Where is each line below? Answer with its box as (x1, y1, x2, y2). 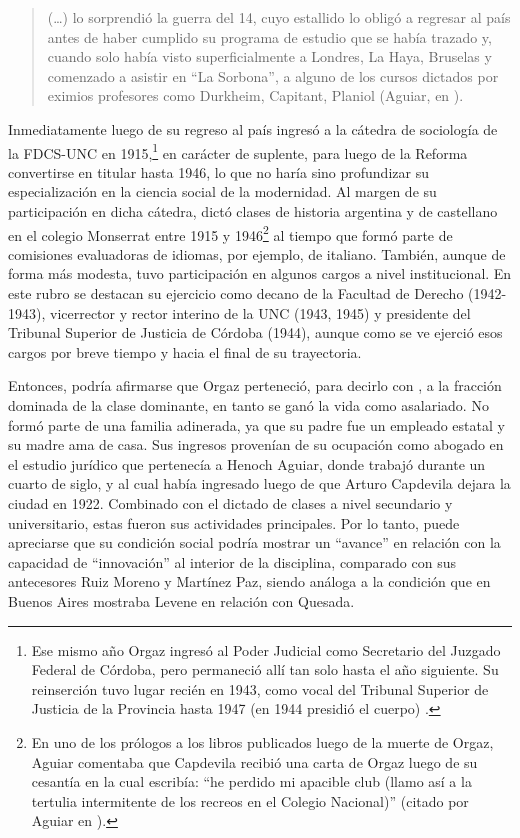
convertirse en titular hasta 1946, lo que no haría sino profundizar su (8, 161, 429, 182)
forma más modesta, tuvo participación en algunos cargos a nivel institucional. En (8, 263, 512, 284)
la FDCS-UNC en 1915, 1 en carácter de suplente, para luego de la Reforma (8, 139, 468, 163)
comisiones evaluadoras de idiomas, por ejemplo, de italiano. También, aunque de (8, 243, 506, 264)
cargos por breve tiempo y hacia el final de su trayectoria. (8, 341, 362, 362)
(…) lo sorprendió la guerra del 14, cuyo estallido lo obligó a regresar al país (47, 7, 511, 27)
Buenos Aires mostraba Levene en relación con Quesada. (8, 590, 355, 611)
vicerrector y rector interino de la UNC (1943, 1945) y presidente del (49, 302, 471, 323)
